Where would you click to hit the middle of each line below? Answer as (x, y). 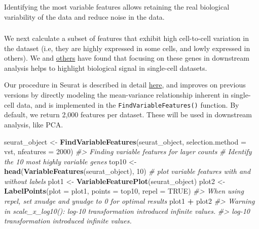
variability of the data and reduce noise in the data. (84, 16)
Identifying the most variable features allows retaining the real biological (117, 7)
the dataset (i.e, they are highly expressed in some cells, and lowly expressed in (127, 48)
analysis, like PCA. (34, 124)
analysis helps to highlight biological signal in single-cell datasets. (106, 67)
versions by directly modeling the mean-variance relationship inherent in (117, 95)
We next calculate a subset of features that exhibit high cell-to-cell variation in (126, 38)
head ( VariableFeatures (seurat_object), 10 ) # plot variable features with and (127, 171)
